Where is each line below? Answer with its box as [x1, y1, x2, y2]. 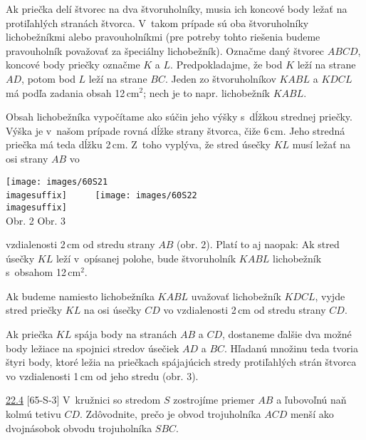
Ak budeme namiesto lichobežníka [6, 288, 155, 303]
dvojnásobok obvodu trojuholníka [6, 420, 152, 435]
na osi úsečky [83, 302, 142, 317]
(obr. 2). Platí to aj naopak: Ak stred [177, 237, 340, 252]
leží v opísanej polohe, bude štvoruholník [56, 250, 236, 265]
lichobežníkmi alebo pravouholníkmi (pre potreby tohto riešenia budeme [6, 29, 320, 44]
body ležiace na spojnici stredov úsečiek [6, 340, 179, 355]
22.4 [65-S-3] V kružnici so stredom [6, 392, 161, 407]
